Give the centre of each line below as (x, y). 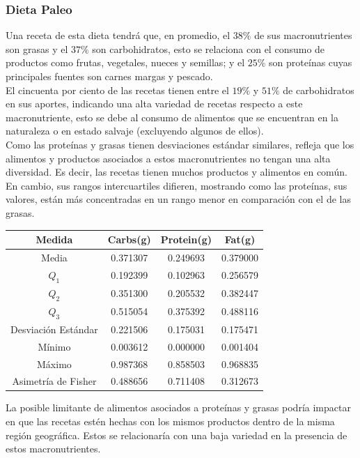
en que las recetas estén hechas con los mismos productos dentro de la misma (170, 421)
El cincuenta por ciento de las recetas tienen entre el (117, 90)
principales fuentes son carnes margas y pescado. (109, 76)
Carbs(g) (129, 239)
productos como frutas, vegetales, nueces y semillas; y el (125, 62)
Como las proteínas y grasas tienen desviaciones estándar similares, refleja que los (180, 144)
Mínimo (54, 346)
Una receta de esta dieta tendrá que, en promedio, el (118, 35)
